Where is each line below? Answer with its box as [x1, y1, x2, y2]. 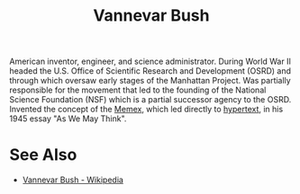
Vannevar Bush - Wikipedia [22, 174, 124, 185]
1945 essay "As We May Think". [9, 113, 127, 124]
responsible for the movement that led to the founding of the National [9, 84, 267, 95]
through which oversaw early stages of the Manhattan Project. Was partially [9, 75, 291, 86]
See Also [9, 145, 77, 165]
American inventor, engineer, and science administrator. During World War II [9, 56, 291, 67]
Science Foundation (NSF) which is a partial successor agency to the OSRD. [9, 94, 292, 105]
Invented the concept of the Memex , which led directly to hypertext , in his [9, 104, 284, 115]
